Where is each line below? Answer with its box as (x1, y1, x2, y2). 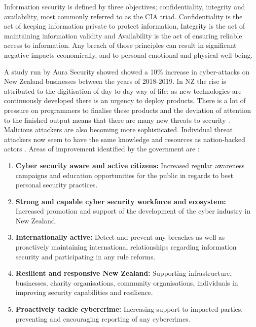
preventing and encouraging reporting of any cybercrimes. (15, 313, 190, 324)
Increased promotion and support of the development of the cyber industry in (15, 206, 251, 216)
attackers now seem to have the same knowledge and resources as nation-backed (4, 134, 245, 144)
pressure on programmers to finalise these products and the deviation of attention (4, 105, 251, 115)
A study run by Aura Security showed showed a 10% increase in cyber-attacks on (4, 66, 250, 76)
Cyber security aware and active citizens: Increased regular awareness (15, 160, 245, 170)
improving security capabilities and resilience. (15, 287, 153, 297)
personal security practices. (15, 180, 98, 190)
